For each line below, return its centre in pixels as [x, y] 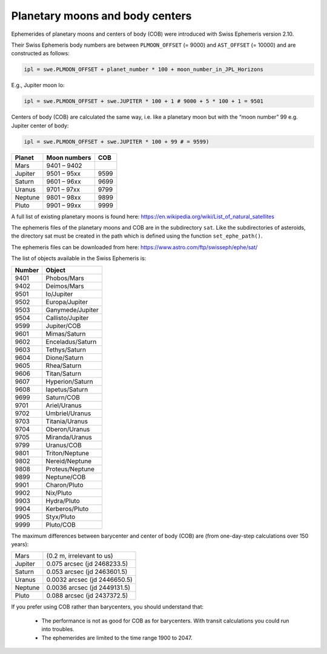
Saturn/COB [63, 397]
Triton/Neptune [68, 453]
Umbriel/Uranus [68, 413]
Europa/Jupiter [67, 302]
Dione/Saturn [65, 358]
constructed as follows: [40, 53]
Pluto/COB [61, 524]
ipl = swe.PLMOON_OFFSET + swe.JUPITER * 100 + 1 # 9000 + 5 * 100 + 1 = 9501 [144, 101]
